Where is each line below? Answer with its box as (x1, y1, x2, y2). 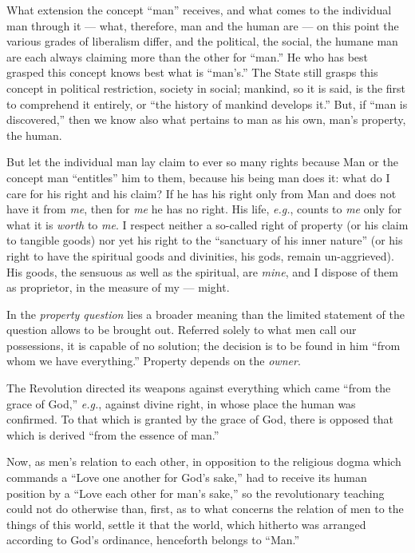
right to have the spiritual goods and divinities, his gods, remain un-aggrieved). (6, 247, 394, 264)
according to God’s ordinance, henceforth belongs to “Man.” (6, 531, 300, 548)
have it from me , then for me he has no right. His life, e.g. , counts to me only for (6, 201, 402, 217)
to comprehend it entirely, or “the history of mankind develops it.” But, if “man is (6, 95, 408, 112)
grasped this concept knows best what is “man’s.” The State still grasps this (6, 64, 378, 81)
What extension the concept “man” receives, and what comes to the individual (6, 2, 392, 18)
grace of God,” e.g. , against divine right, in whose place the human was (6, 395, 356, 412)
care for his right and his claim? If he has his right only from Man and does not (6, 185, 397, 201)
